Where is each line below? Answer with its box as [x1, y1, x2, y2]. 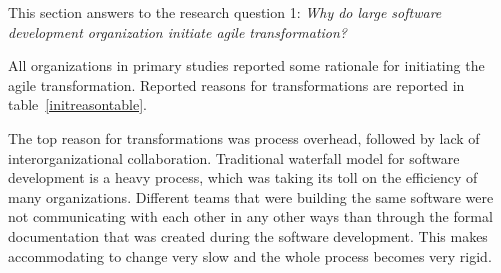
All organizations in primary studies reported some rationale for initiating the [8, 55, 485, 76]
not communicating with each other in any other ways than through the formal [8, 206, 493, 227]
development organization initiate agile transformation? [8, 21, 348, 42]
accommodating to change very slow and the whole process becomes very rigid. [8, 245, 492, 266]
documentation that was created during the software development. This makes [8, 225, 488, 246]
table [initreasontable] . [8, 94, 147, 115]
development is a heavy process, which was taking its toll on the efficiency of [8, 167, 478, 188]
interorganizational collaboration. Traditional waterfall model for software [8, 147, 460, 168]
